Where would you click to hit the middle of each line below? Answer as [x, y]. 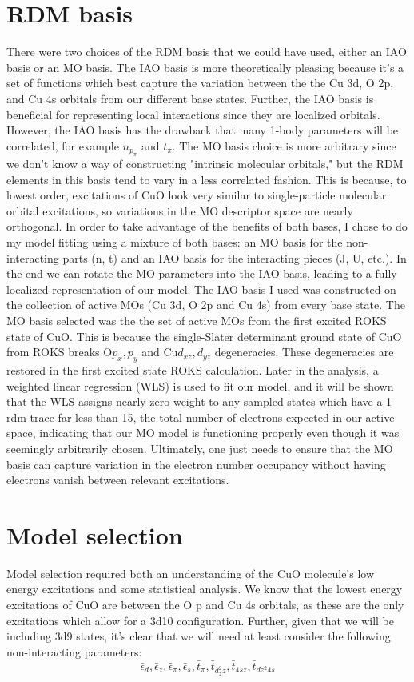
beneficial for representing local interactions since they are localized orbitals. [193, 114]
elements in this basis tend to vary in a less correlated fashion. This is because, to [207, 179]
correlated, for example [63, 145]
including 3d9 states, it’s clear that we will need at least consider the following [199, 636]
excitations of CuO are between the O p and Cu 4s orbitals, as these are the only [205, 605]
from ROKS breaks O [60, 352]
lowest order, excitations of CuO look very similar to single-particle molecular [197, 195]
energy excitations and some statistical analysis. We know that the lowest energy [205, 589]
